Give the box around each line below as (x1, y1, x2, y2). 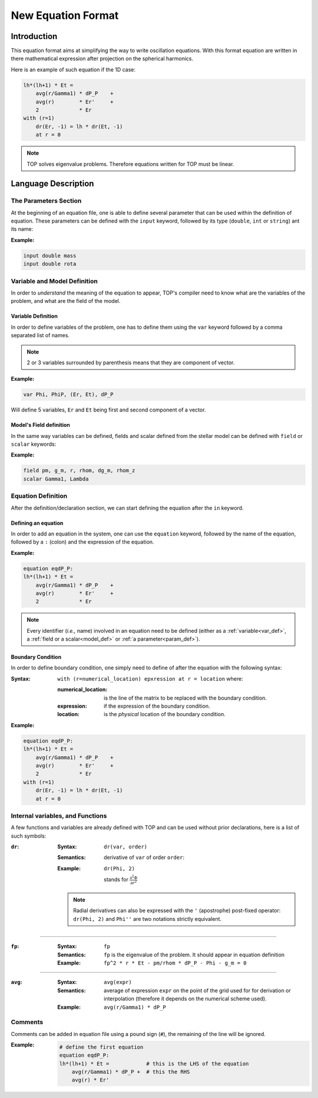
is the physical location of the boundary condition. (104, 711, 226, 718)
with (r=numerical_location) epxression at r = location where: (57, 675, 244, 682)
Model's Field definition (11, 421, 71, 429)
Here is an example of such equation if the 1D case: (11, 66, 135, 73)
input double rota (23, 260, 77, 267)
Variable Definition (11, 313, 58, 320)
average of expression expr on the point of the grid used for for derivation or (104, 986, 291, 994)
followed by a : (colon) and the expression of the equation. (11, 538, 154, 545)
